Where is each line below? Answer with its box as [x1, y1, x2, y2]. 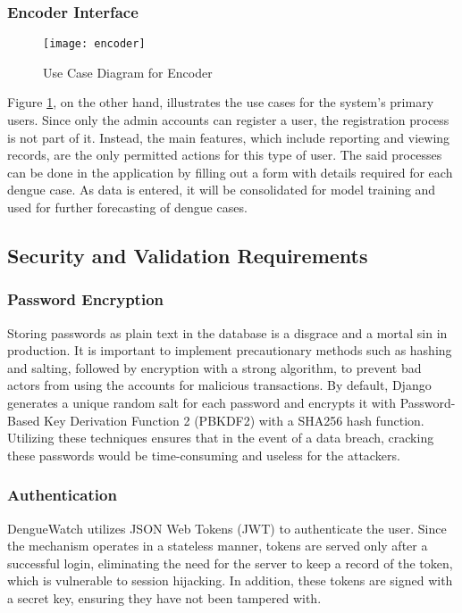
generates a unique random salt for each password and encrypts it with [7, 393, 396, 411]
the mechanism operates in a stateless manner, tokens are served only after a [7, 536, 428, 555]
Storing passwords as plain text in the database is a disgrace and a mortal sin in [7, 323, 448, 342]
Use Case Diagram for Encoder [43, 62, 213, 81]
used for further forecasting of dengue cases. [7, 198, 248, 217]
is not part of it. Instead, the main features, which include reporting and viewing [7, 128, 450, 146]
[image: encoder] [43, 37, 146, 51]
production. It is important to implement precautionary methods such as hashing [7, 341, 452, 360]
